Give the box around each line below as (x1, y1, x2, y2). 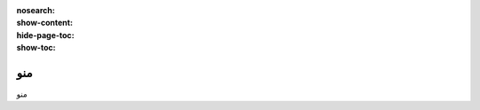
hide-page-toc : (16, 29, 75, 40)
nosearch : (16, 5, 55, 15)
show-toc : (16, 43, 56, 53)
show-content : (16, 18, 73, 28)
